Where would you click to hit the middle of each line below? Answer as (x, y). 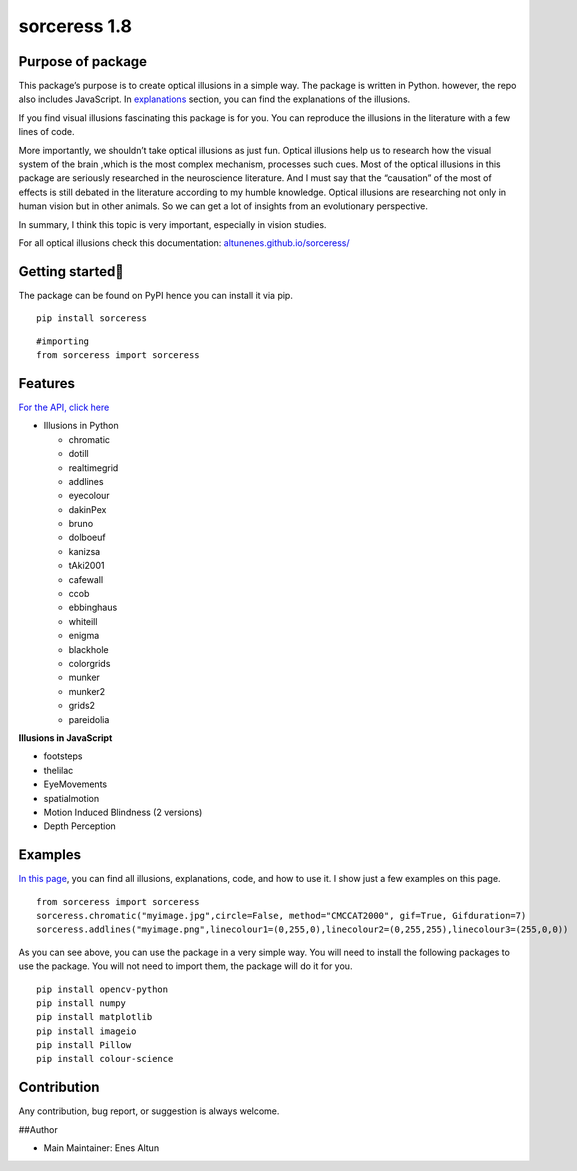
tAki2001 (86, 566)
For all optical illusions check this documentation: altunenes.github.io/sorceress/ (184, 242)
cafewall (86, 579)
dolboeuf (87, 537)
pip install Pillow (84, 1045)
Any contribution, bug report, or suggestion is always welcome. (149, 1111)
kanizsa (84, 551)
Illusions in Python (81, 426)
